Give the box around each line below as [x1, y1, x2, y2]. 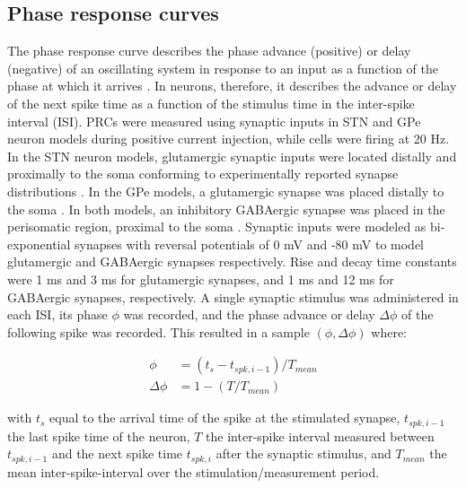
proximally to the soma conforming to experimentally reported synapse [7, 164, 399, 183]
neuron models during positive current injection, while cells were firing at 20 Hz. [7, 129, 450, 148]
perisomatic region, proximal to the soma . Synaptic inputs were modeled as [7, 217, 426, 236]
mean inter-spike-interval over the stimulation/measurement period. [7, 462, 380, 481]
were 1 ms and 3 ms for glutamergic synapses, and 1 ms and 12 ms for [7, 269, 394, 288]
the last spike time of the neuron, [7, 426, 190, 445]
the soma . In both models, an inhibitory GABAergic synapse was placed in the [7, 199, 445, 218]
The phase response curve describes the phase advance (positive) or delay [7, 41, 411, 60]
